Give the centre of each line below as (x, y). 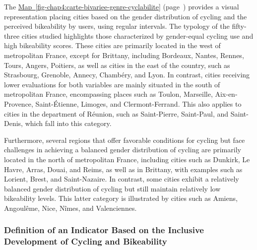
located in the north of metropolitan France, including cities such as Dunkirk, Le (127, 159)
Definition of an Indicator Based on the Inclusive (104, 230)
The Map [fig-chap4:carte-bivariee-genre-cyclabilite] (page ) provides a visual (122, 6)
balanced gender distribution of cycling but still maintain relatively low (112, 188)
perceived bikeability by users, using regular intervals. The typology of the (117, 26)
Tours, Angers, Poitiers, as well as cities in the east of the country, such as (117, 65)
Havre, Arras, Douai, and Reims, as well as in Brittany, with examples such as (123, 169)
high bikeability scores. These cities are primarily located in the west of (112, 45)
